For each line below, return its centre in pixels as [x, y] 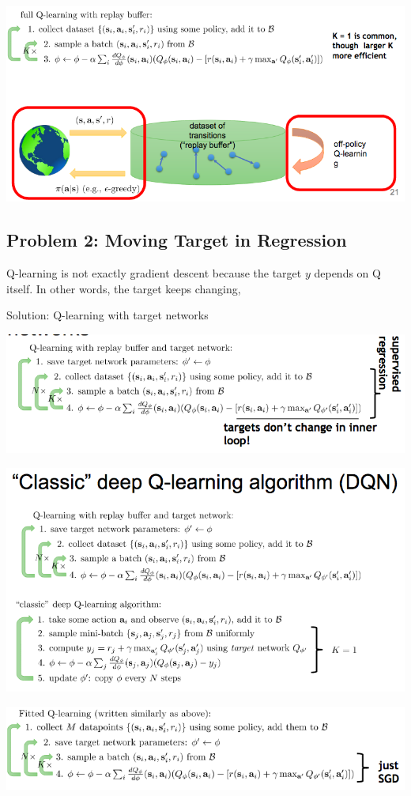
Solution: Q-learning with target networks [107, 315]
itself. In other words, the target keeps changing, [124, 288]
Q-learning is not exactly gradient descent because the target [154, 272]
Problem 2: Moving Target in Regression [177, 240]
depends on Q [347, 272]
